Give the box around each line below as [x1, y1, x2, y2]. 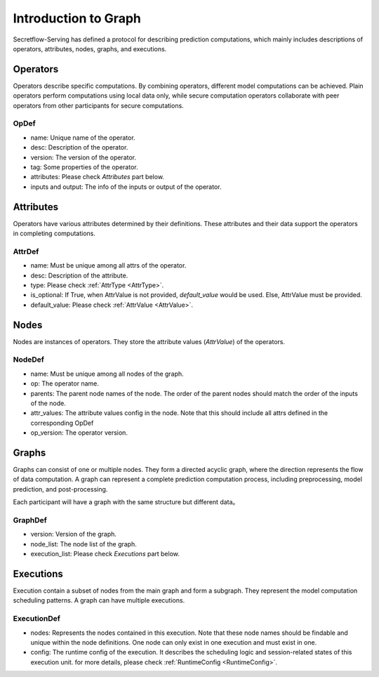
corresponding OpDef [30, 419, 94, 427]
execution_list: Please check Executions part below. [30, 550, 180, 558]
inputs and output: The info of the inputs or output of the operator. [30, 183, 222, 191]
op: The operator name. [30, 379, 100, 388]
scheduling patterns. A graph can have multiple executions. [13, 596, 185, 605]
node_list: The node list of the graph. [30, 539, 137, 548]
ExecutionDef [13, 614, 61, 624]
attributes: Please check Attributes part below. [30, 173, 165, 181]
